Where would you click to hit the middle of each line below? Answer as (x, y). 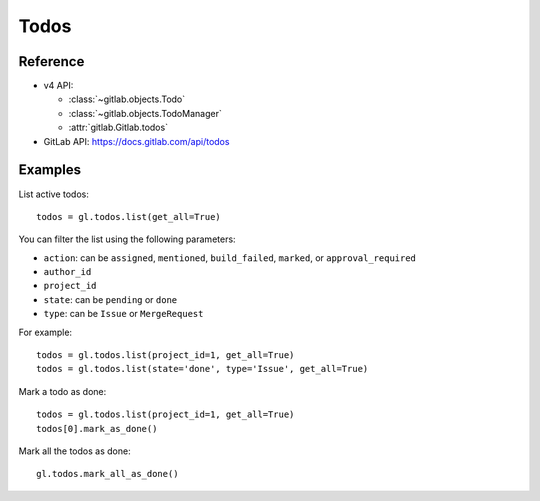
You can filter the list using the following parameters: (127, 239)
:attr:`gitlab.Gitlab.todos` (118, 127)
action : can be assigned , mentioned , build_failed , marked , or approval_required (230, 257)
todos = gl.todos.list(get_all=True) (129, 216)
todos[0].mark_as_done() (97, 428)
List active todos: (53, 194)
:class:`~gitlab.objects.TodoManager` (145, 113)
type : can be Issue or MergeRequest (123, 314)
